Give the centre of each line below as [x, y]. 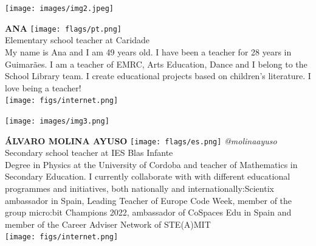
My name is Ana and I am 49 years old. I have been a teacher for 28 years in [148, 51]
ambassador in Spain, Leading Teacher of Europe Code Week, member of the [149, 200]
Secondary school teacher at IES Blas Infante [89, 153]
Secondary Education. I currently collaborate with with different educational [148, 176]
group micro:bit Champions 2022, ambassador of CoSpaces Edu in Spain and [148, 212]
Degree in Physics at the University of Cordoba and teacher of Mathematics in [151, 164]
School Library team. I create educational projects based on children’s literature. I [158, 76]
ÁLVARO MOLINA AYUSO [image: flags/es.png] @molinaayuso [141, 140]
